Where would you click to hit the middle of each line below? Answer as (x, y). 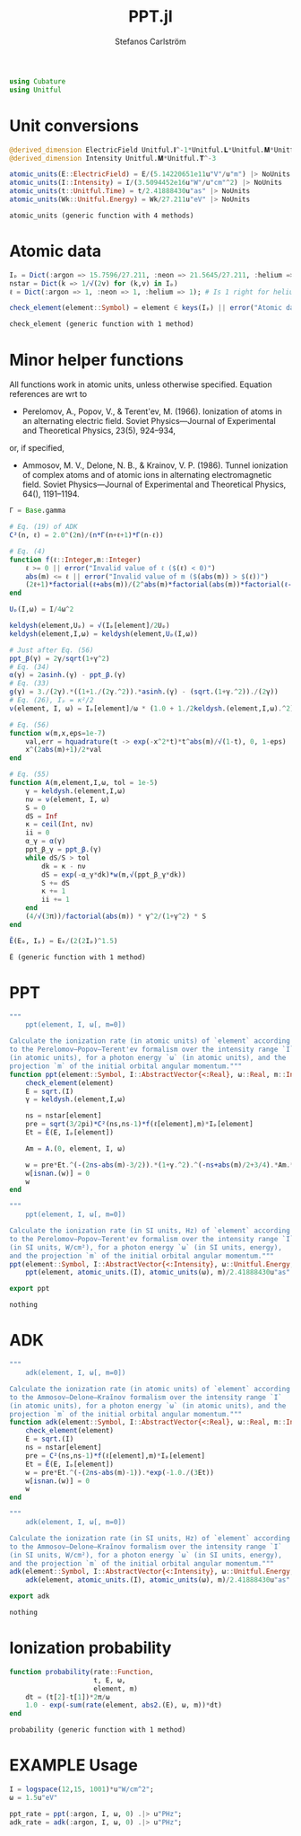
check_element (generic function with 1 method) (102, 324)
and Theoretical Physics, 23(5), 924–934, (99, 431)
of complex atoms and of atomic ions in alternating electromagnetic (147, 475)
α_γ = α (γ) (46, 842)
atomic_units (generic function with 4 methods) (102, 216)
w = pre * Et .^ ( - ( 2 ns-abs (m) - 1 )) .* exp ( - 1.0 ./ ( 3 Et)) (120, 1472)
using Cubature (38, 81)
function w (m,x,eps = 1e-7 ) (57, 733)
